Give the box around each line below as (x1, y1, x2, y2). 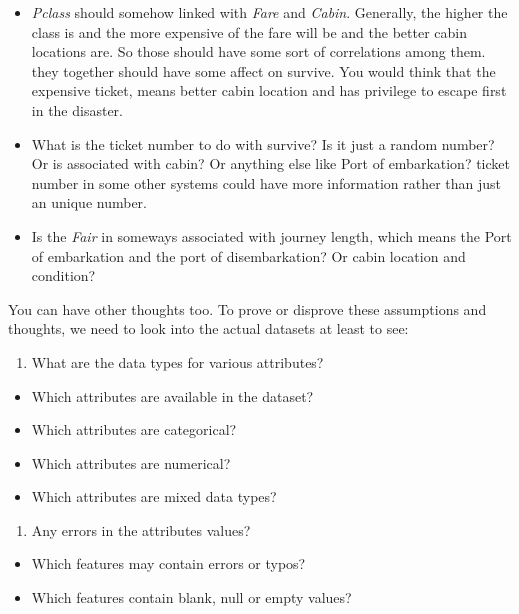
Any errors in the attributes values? (31, 519, 251, 540)
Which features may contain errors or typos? (31, 553, 306, 574)
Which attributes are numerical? (31, 452, 231, 473)
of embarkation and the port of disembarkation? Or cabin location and (31, 245, 466, 266)
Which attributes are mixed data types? (31, 486, 277, 507)
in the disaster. (31, 99, 123, 120)
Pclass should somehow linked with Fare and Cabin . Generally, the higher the (31, 2, 508, 22)
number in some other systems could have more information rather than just (31, 172, 502, 193)
